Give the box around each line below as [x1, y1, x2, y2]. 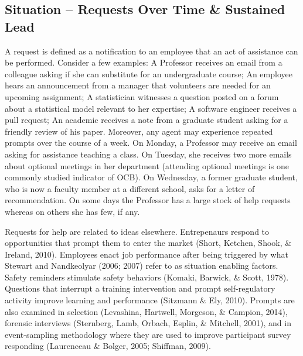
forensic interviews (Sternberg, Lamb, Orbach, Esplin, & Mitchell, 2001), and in [5, 317, 291, 329]
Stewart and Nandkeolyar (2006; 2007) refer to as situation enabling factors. [5, 259, 278, 272]
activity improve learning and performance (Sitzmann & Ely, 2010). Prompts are [5, 294, 295, 306]
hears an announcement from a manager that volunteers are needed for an [5, 79, 271, 91]
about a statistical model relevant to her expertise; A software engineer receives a [5, 102, 297, 114]
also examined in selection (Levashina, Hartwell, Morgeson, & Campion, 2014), [5, 305, 288, 317]
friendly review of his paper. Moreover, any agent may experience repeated [5, 125, 273, 137]
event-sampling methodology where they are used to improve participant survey [5, 328, 291, 340]
